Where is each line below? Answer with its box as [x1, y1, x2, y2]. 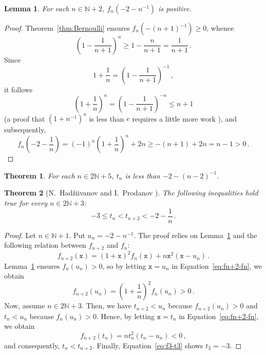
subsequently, [4, 124, 46, 135]
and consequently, [4, 340, 60, 350]
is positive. [158, 3, 192, 13]
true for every [4, 198, 47, 208]
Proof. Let [4, 229, 36, 240]
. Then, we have [81, 300, 132, 311]
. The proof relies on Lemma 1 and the [134, 229, 257, 240]
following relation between [4, 240, 86, 250]
